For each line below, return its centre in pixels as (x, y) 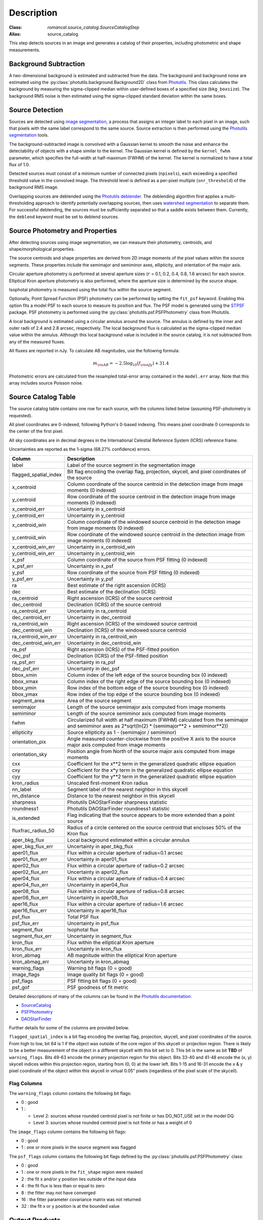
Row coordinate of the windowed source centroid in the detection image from (156, 534)
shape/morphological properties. (42, 249)
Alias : (15, 34)
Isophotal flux (83, 930)
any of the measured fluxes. (37, 342)
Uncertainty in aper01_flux (97, 859)
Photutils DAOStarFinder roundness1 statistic (119, 809)
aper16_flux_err (29, 910)
